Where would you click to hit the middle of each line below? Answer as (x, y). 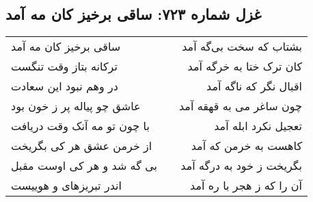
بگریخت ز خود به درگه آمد (242, 166)
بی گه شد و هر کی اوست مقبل (84, 166)
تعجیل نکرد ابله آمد (258, 126)
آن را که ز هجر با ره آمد (246, 186)
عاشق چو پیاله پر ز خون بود (76, 106)
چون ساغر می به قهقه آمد (241, 106)
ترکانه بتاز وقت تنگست (64, 66)
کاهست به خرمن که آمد (247, 146)
